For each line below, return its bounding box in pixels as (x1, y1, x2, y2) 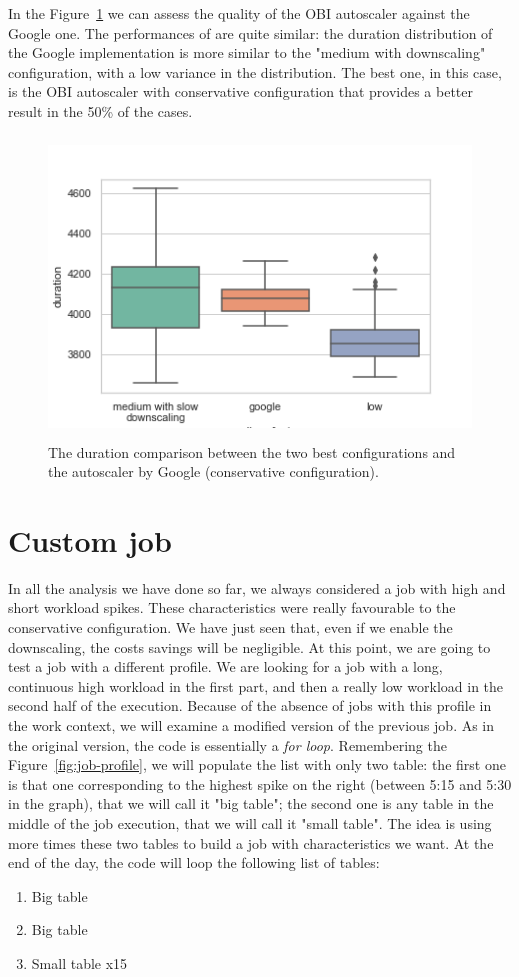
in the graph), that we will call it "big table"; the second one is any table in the (8, 793, 494, 814)
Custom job (8, 519, 172, 560)
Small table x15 (31, 952, 128, 973)
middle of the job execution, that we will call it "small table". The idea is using (8, 812, 492, 833)
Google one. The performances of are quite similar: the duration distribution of (8, 22, 493, 43)
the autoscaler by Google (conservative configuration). (48, 461, 379, 482)
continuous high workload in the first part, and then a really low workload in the (8, 675, 504, 696)
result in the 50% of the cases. (8, 100, 193, 121)
